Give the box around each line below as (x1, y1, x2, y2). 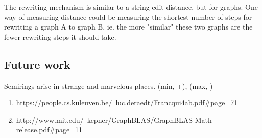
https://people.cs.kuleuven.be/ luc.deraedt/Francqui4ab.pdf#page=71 (16, 97, 238, 108)
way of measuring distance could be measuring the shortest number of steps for (4, 11, 252, 22)
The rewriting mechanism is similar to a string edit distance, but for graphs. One (4, 2, 258, 12)
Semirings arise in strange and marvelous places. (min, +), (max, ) (4, 80, 213, 91)
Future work (4, 56, 71, 72)
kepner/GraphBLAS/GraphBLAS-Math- (87, 114, 215, 125)
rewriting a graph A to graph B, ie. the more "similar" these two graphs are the (4, 21, 253, 32)
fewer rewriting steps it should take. (4, 31, 116, 42)
